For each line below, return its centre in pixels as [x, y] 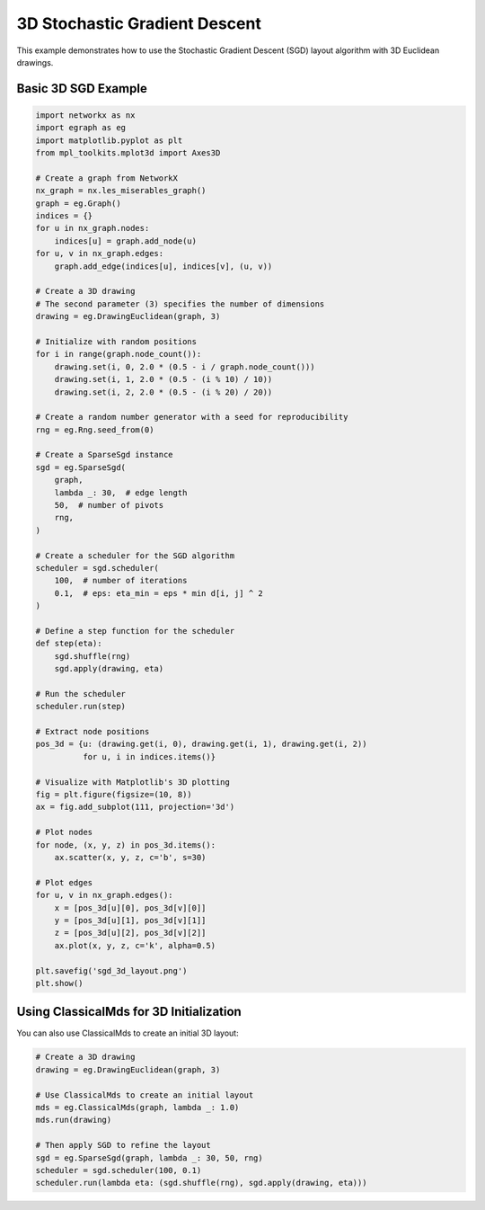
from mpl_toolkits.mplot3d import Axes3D [128, 153]
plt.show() [59, 983]
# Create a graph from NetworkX [107, 178]
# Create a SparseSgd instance [105, 455]
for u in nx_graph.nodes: [93, 228]
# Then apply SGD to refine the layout [123, 1145]
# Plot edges [64, 882]
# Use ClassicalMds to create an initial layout [145, 1095]
